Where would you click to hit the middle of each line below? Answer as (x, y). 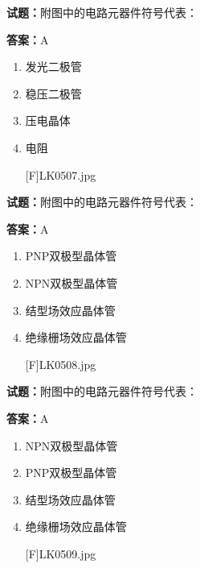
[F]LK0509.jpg (61, 553)
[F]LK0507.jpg (61, 174)
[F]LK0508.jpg (61, 364)
